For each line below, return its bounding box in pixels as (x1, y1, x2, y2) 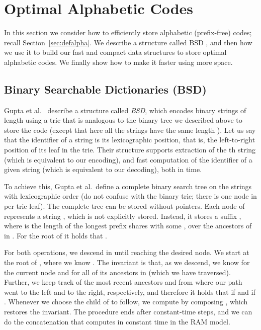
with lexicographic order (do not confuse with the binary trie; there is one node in (4, 191, 257, 201)
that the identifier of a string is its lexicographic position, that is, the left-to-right (4, 134, 255, 145)
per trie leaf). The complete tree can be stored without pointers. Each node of (4, 201, 245, 211)
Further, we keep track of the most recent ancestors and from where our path (4, 277, 242, 287)
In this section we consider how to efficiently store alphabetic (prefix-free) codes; (4, 27, 252, 38)
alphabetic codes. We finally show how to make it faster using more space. (4, 56, 233, 67)
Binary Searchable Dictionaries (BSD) (4, 81, 207, 97)
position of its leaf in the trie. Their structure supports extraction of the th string (4, 144, 256, 155)
